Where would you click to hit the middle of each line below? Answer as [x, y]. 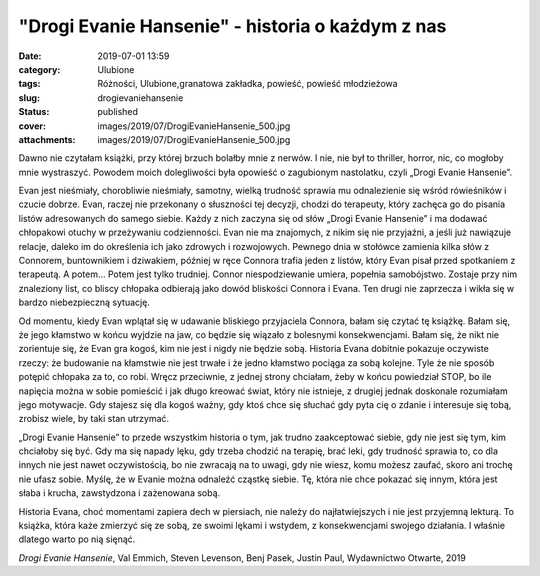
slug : [29, 97]
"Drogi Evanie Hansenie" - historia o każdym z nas [232, 26]
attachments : [47, 139]
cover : [32, 126]
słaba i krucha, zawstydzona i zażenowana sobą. [119, 493]
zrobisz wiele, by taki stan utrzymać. [94, 419]
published [118, 112]
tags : [29, 84]
